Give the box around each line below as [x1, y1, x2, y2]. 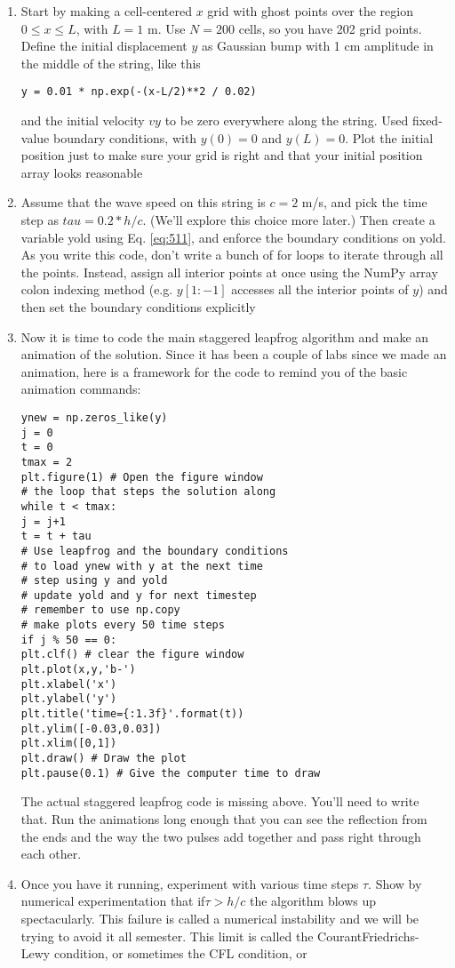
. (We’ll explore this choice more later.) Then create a [142, 211, 435, 228]
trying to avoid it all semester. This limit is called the [20, 926, 314, 945]
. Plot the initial [345, 128, 434, 147]
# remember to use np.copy [20, 604, 180, 617]
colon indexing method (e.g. [20, 280, 173, 299]
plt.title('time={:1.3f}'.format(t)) [20, 708, 244, 721]
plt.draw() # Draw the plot [20, 752, 187, 765]
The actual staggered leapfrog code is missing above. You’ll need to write [20, 792, 419, 811]
